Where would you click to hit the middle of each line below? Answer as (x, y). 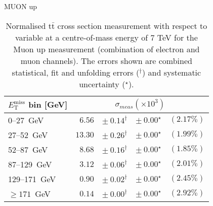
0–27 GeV (26, 120)
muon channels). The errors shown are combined (106, 60)
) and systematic (172, 72)
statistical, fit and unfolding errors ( (76, 72)
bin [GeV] (48, 105)
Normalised (26, 25)
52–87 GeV (28, 149)
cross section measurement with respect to (132, 25)
